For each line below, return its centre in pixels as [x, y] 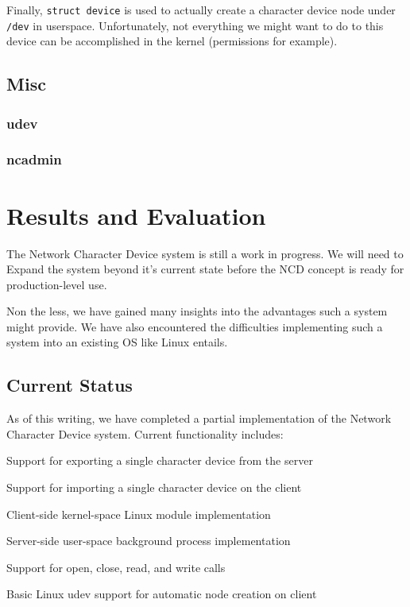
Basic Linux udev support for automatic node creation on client [162, 594]
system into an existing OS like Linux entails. [117, 342]
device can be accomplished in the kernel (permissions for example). [172, 41]
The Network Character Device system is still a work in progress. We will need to [205, 253]
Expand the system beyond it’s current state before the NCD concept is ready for [205, 269]
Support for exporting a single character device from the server [160, 460]
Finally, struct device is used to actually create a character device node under [201, 10]
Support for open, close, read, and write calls [116, 567]
